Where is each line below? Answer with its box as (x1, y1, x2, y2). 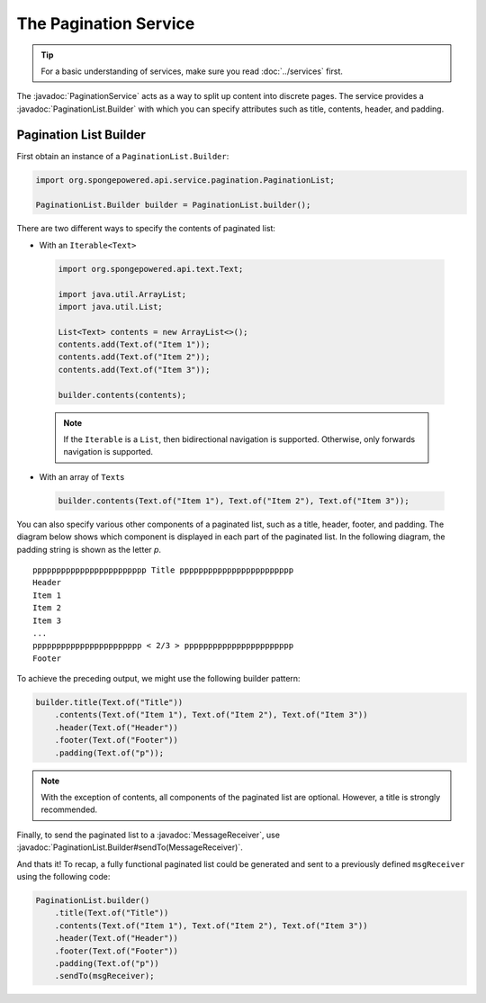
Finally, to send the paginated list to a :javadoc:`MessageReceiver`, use (16, 829, 281, 840)
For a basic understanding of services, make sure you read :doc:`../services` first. (40, 66, 344, 77)
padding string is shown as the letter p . (16, 544, 162, 555)
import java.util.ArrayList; (58, 289, 187, 299)
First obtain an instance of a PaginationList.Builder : (16, 150, 229, 161)
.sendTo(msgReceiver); (54, 971, 155, 981)
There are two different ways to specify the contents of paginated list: (16, 223, 276, 234)
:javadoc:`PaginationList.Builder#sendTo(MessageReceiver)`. (16, 842, 243, 853)
